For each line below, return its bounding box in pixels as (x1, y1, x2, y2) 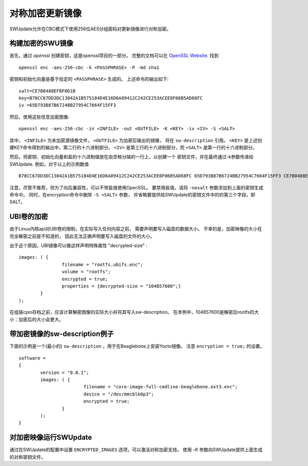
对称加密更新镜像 (9, 8, 82, 19)
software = (18, 355, 46, 361)
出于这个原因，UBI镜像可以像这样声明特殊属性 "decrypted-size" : (9, 242, 147, 248)
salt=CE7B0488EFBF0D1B (18, 88, 76, 94)
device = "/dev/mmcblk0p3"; (83, 391, 154, 397)
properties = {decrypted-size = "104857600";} (62, 283, 181, 289)
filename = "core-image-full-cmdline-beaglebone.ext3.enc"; (83, 384, 238, 390)
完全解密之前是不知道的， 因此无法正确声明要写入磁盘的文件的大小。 (9, 233, 155, 239)
